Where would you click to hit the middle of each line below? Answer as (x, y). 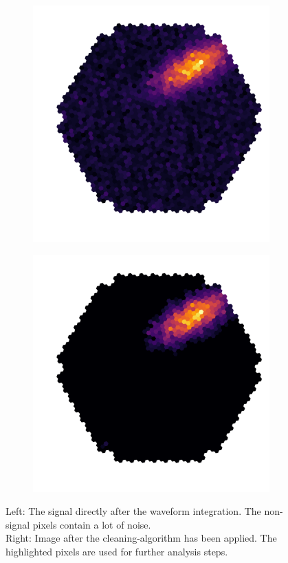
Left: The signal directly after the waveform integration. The (133, 511)
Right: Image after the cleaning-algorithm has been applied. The (141, 538)
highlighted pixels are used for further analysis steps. (117, 551)
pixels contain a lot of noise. (92, 524)
